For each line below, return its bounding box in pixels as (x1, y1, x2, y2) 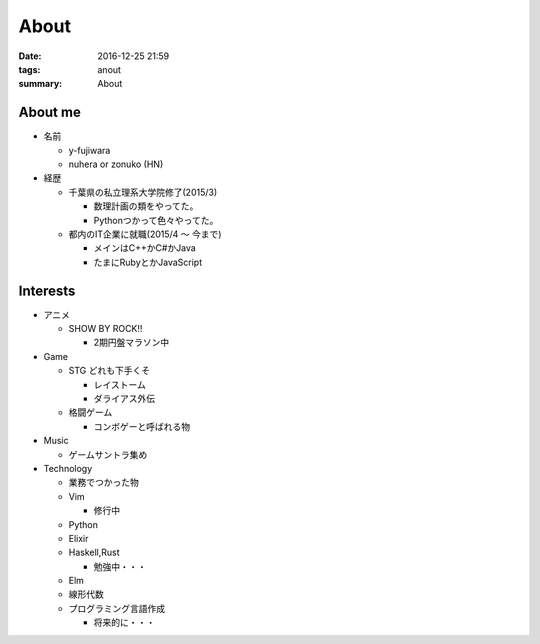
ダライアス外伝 (93, 393, 155, 404)
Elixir (68, 532, 89, 544)
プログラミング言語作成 (68, 602, 165, 614)
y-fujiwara (68, 144, 111, 156)
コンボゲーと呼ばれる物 (93, 420, 190, 432)
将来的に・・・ (93, 616, 155, 629)
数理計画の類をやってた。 (93, 200, 199, 212)
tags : (18, 63, 41, 75)
